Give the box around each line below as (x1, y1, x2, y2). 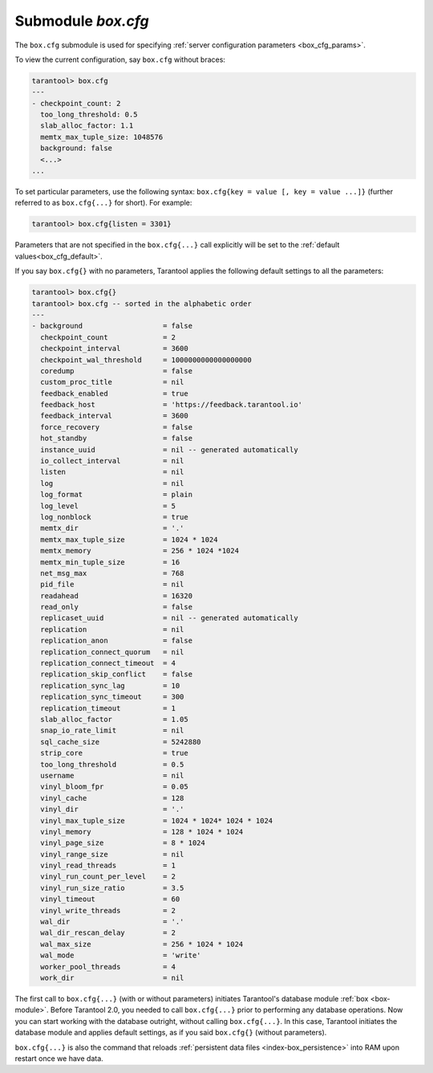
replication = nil (40, 625, 184, 634)
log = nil (40, 479, 184, 488)
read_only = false (40, 602, 192, 612)
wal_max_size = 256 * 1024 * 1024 (40, 940, 244, 949)
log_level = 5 (40, 501, 176, 510)
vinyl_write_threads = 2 (40, 906, 176, 915)
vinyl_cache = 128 (40, 794, 184, 802)
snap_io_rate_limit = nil (40, 726, 184, 735)
